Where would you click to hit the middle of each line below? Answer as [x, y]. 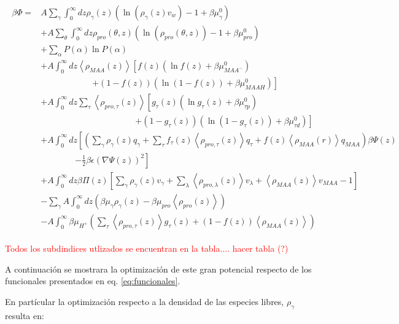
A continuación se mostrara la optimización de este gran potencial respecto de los [158, 269]
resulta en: [25, 315]
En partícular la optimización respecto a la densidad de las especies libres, [145, 301]
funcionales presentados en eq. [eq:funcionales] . [93, 281]
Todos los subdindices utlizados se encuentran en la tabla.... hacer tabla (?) [147, 248]
